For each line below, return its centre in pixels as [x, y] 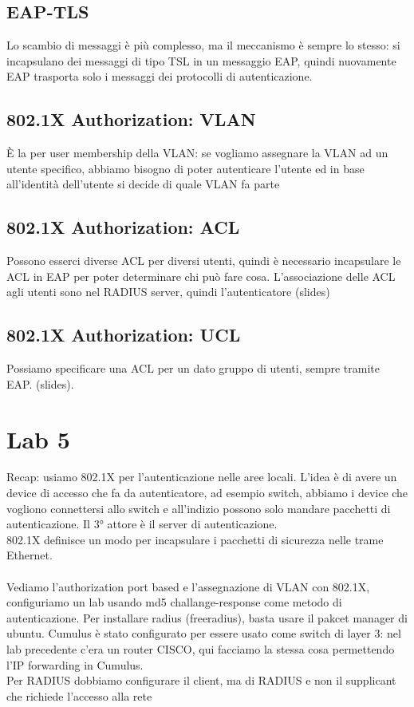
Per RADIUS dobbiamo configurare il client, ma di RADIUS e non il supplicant [201, 680]
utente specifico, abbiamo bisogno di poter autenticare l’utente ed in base [185, 168]
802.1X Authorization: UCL [124, 335]
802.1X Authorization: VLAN [131, 119]
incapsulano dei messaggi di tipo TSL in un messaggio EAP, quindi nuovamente [201, 60]
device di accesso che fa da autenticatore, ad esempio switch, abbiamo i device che [207, 493]
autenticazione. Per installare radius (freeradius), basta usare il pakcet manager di [207, 617]
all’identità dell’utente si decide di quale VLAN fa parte [143, 184]
